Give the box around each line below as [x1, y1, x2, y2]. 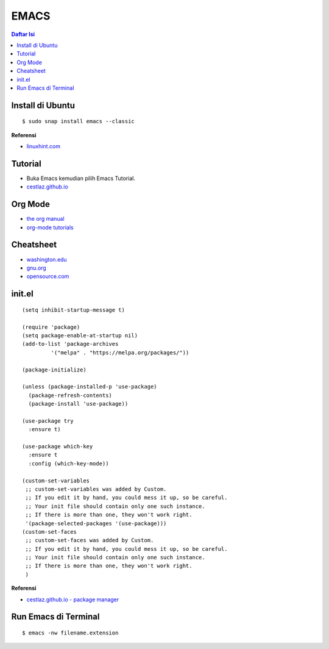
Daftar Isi [11, 30, 35, 38]
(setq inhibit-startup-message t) [22, 306, 125, 314]
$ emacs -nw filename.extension [22, 629, 119, 637]
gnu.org [26, 264, 47, 271]
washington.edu [26, 256, 67, 263]
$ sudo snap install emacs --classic [22, 118, 135, 125]
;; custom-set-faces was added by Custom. [25, 537, 154, 544]
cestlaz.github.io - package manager [26, 595, 119, 603]
